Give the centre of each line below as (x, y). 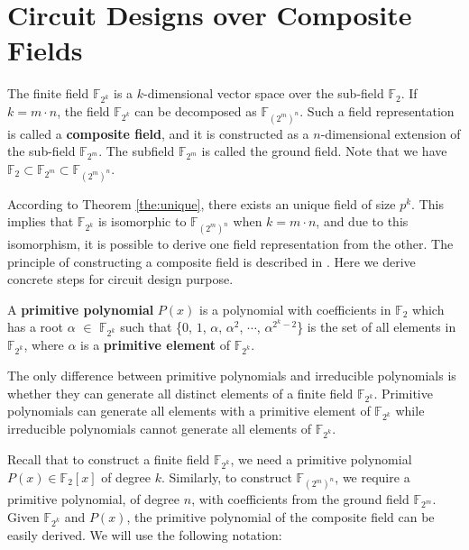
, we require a (372, 477)
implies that (41, 221)
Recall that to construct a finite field (109, 458)
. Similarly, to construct (227, 477)
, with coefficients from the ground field (300, 499)
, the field (83, 111)
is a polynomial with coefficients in (295, 309)
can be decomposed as (196, 111)
